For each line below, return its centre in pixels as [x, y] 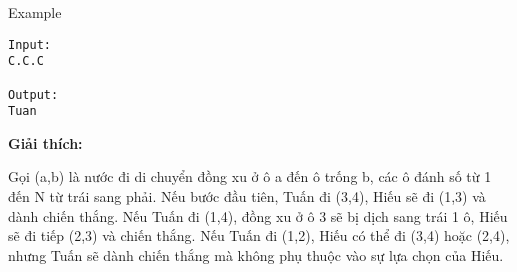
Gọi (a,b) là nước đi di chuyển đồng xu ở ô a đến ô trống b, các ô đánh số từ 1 [250, 176]
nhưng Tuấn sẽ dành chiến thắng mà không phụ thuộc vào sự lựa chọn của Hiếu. [256, 254]
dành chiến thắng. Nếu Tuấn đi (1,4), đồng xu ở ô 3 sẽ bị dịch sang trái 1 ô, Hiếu [258, 215]
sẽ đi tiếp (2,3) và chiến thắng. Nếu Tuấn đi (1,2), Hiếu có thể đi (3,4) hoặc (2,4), [259, 235]
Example [35, 12]
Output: [33, 94]
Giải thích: [45, 142]
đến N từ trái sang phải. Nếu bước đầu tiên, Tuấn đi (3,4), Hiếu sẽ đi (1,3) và [247, 196]
